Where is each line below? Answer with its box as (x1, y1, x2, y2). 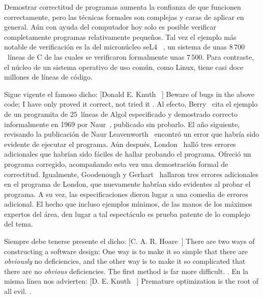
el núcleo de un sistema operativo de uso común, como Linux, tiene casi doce (4, 61, 244, 72)
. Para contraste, (202, 51, 254, 62)
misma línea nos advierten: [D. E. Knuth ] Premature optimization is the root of (4, 276, 258, 286)
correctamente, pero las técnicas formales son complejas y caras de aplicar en (4, 11, 244, 22)
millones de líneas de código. (4, 71, 93, 82)
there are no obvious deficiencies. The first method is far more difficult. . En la (4, 265, 249, 276)
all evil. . (4, 286, 32, 296)
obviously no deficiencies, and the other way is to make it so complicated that (4, 256, 246, 266)
